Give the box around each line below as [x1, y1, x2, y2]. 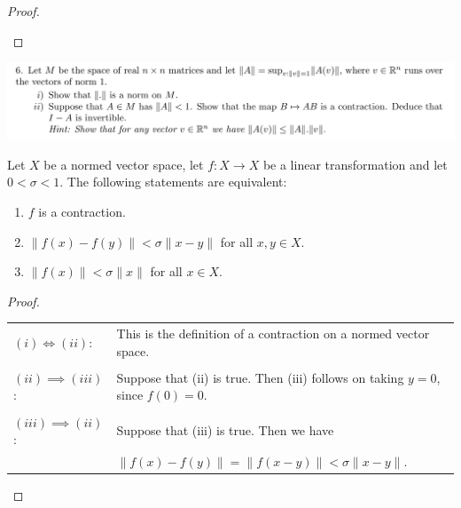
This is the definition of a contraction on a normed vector [116, 324, 430, 343]
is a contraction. [38, 202, 126, 221]
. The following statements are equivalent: [59, 172, 287, 191]
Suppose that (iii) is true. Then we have [116, 421, 334, 440]
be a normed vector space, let [43, 155, 204, 173]
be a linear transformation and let [262, 155, 448, 173]
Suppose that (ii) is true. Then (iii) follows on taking [116, 368, 404, 386]
